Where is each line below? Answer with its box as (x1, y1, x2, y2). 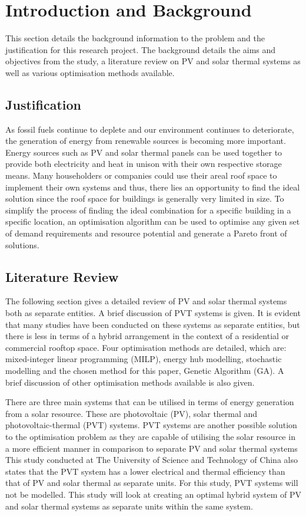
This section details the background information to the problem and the (5, 32, 265, 44)
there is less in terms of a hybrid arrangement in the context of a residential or (5, 330, 290, 342)
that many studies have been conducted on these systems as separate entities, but (5, 318, 300, 330)
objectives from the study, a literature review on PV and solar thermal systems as (5, 55, 301, 67)
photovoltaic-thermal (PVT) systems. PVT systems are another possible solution (5, 419, 297, 431)
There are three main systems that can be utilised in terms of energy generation (5, 396, 294, 408)
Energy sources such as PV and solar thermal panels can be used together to (5, 146, 282, 158)
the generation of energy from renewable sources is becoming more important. (5, 134, 286, 147)
